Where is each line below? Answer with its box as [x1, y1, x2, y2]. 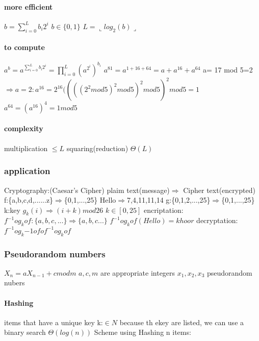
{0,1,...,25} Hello [64, 194, 116, 205]
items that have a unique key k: [4, 316, 103, 327]
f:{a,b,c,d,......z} [4, 194, 54, 205]
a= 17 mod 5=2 [203, 64, 253, 75]
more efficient [4, 1, 53, 12]
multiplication [4, 142, 48, 153]
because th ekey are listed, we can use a [119, 316, 244, 327]
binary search [4, 327, 46, 337]
